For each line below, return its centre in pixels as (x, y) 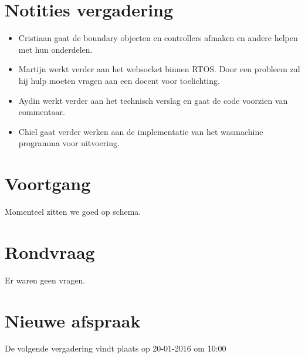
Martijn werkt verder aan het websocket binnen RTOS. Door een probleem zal (159, 69)
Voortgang (48, 183)
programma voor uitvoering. (69, 143)
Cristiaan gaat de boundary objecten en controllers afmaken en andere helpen (158, 38)
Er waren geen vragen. (45, 280)
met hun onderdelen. (55, 49)
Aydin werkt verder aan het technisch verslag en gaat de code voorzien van (153, 100)
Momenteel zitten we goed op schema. (73, 211)
